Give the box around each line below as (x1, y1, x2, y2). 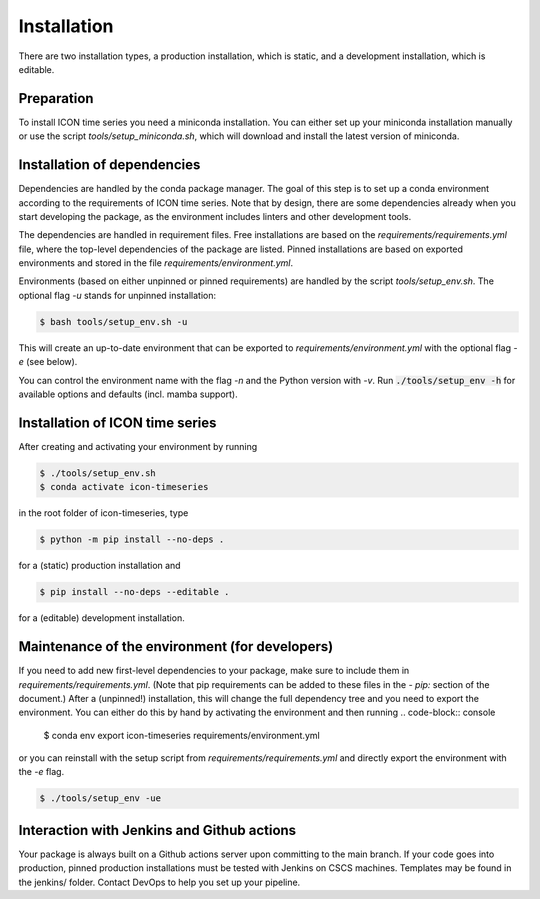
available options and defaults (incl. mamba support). (18, 388, 239, 400)
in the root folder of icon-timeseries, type (18, 507, 189, 519)
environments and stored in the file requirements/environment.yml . (18, 257, 294, 269)
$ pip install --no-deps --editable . (39, 586, 230, 598)
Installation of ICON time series (18, 414, 217, 431)
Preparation (18, 90, 94, 107)
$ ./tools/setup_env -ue (39, 793, 162, 804)
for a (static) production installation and (18, 560, 181, 572)
